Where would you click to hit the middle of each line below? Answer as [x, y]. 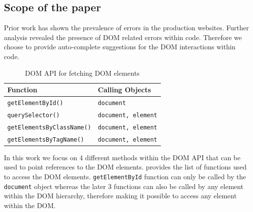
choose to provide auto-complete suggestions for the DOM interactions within [120, 47]
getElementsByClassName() [49, 127]
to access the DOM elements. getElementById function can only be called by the [125, 177]
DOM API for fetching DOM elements [82, 73]
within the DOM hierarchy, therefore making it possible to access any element [120, 196]
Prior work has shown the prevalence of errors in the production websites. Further [126, 28]
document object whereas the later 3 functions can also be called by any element [124, 186]
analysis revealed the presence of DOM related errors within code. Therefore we [123, 37]
